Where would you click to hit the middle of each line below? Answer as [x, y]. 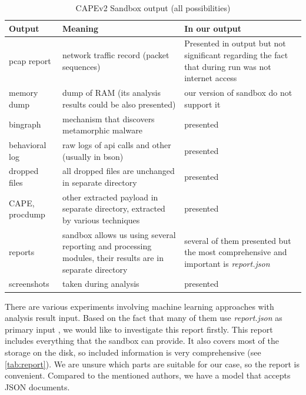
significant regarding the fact [236, 55]
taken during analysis [101, 284]
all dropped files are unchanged [119, 171]
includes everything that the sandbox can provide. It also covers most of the [142, 341]
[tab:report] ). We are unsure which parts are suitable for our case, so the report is [152, 364]
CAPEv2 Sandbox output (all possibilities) [153, 8]
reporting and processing [107, 246]
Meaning [80, 28]
